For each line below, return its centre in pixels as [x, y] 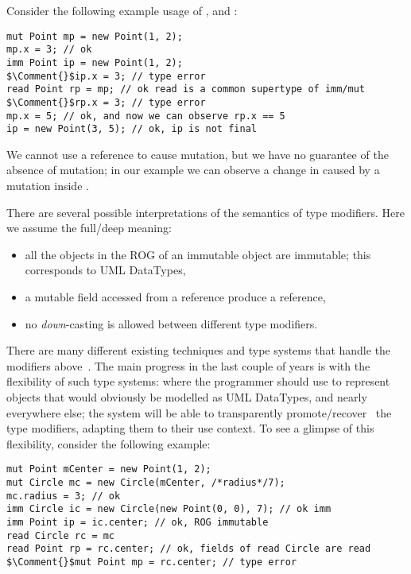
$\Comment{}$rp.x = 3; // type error [106, 102]
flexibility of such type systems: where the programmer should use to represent [198, 381]
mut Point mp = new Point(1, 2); [95, 36]
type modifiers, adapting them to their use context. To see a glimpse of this [190, 428]
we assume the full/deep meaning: [89, 228]
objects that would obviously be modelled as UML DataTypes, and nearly [187, 396]
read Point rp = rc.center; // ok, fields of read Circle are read [189, 549]
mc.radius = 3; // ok [64, 496]
